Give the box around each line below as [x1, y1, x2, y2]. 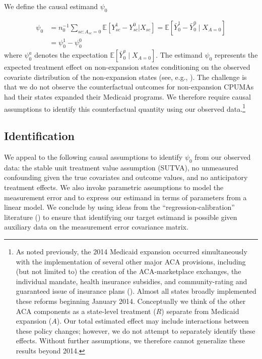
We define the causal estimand [4, 1, 98, 11]
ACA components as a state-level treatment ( [16, 305, 156, 316]
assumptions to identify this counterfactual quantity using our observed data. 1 [4, 102, 245, 114]
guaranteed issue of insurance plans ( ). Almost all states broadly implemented [16, 286, 256, 296]
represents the [214, 50, 258, 60]
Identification [4, 128, 75, 144]
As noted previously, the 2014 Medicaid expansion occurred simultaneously [16, 246, 247, 256]
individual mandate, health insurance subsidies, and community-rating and [16, 276, 247, 286]
